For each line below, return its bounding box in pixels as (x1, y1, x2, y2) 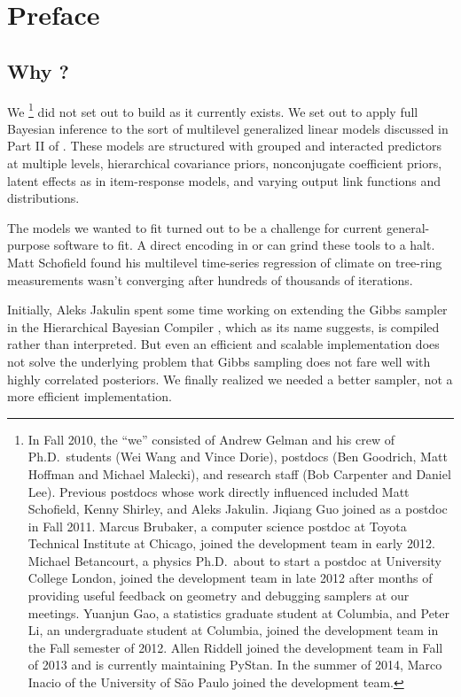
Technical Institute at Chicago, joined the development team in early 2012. (27, 534, 435, 553)
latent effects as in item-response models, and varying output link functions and (7, 171, 441, 190)
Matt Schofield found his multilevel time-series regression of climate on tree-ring (7, 252, 442, 271)
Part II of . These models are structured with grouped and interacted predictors (7, 136, 442, 155)
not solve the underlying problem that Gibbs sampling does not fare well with (7, 352, 431, 370)
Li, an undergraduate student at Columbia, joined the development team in (27, 621, 439, 639)
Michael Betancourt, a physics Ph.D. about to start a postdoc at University (27, 551, 442, 569)
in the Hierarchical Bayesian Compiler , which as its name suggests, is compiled (7, 317, 440, 336)
